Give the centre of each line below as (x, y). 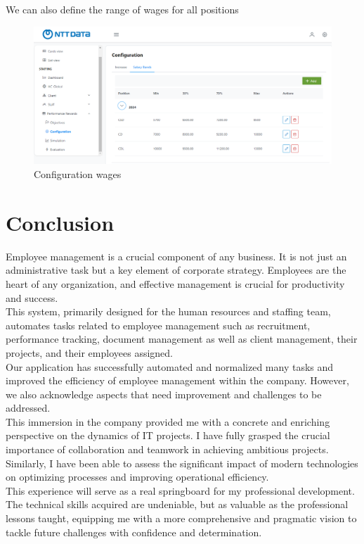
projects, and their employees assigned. (89, 352)
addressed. (28, 408)
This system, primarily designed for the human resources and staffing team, (168, 311)
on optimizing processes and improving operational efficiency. (137, 477)
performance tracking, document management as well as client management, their (182, 339)
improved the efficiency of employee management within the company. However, (177, 380)
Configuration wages (78, 174)
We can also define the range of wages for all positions (122, 9)
